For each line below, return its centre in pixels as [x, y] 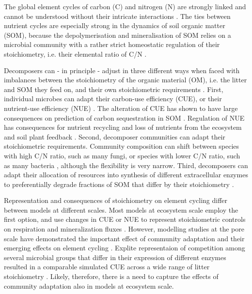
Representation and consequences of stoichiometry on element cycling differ [116, 200]
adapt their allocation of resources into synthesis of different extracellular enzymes [126, 175]
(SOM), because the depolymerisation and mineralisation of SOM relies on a [118, 35]
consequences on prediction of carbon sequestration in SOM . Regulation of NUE [124, 117]
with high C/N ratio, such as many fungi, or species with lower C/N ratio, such [122, 155]
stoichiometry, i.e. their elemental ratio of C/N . [75, 54]
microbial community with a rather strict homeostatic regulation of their [112, 44]
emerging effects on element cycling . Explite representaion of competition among [125, 248]
